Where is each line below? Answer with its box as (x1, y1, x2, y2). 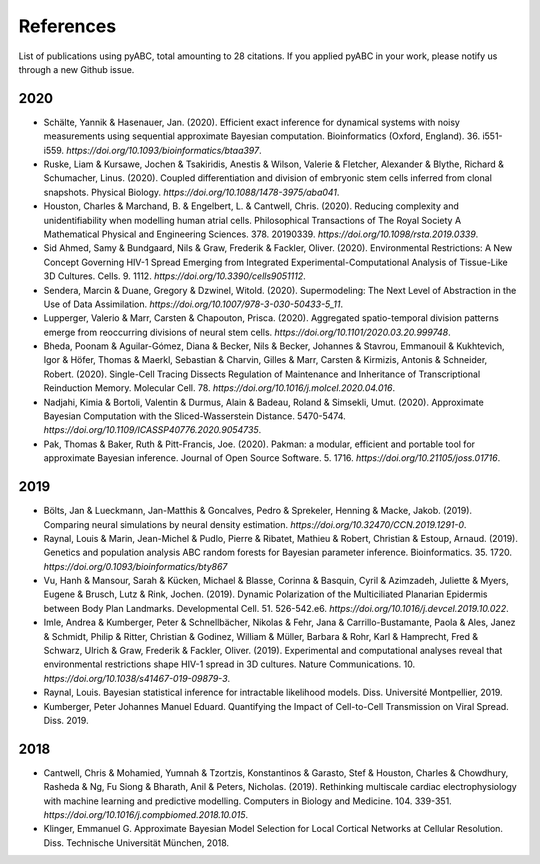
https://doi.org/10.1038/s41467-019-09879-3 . (43, 672, 231, 684)
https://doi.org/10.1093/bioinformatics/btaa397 (66, 144, 260, 156)
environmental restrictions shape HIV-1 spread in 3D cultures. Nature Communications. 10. (43, 658, 415, 670)
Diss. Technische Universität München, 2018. (43, 836, 230, 849)
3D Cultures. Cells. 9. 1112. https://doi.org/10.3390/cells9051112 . (43, 270, 307, 282)
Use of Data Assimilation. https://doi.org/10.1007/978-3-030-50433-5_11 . (43, 298, 344, 310)
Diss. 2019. (43, 714, 89, 726)
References (18, 15, 117, 37)
